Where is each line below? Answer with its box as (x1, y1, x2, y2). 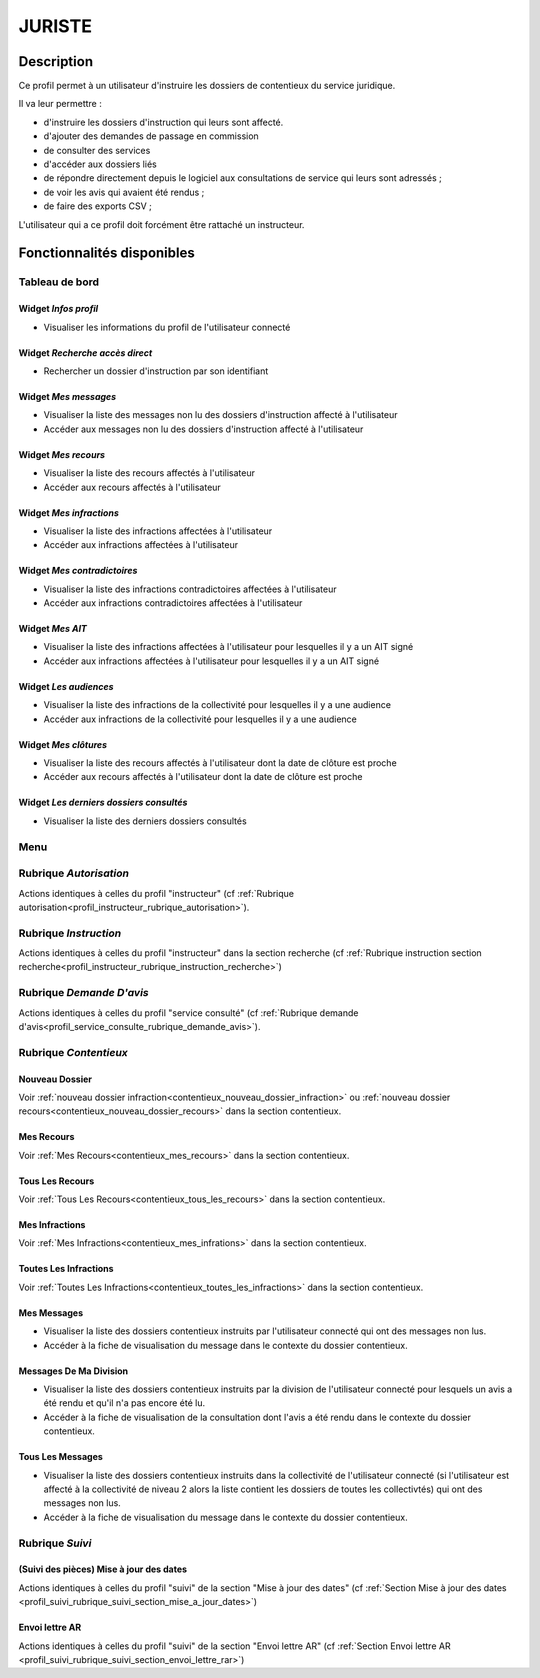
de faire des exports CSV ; (43, 200, 152, 212)
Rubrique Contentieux (18, 1045, 129, 1059)
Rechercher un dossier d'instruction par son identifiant (43, 365, 269, 377)
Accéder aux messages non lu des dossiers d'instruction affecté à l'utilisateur (43, 423, 364, 435)
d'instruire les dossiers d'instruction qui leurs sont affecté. (43, 116, 284, 128)
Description (18, 53, 94, 70)
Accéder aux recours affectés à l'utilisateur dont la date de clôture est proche (43, 771, 363, 783)
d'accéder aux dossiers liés (43, 158, 157, 170)
